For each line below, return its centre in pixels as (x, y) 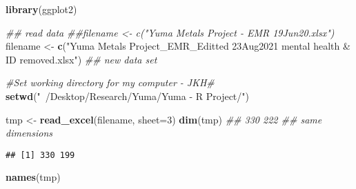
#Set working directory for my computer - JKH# (110, 82)
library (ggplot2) (41, 9)
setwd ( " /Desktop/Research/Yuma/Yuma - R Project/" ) (127, 96)
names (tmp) (33, 177)
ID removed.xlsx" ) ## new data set (81, 59)
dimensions (29, 133)
